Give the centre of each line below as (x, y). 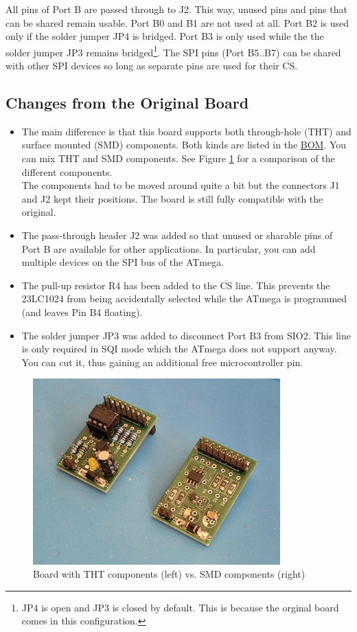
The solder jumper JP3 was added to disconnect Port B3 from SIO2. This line (186, 335)
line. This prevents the (283, 285)
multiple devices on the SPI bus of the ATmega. (123, 262)
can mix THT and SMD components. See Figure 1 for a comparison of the (178, 158)
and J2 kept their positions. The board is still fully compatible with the (172, 198)
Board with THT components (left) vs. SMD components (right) (169, 574)
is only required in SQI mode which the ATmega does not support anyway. (179, 349)
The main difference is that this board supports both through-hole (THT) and (186, 131)
